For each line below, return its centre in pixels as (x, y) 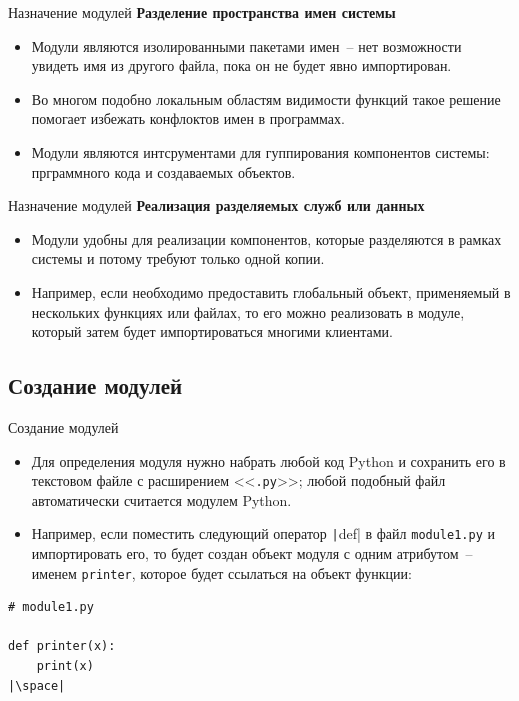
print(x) (65, 666)
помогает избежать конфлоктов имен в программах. (188, 118)
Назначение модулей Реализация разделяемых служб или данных (216, 205)
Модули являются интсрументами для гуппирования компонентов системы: (260, 151)
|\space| (37, 685)
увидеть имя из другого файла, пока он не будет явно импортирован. (241, 65)
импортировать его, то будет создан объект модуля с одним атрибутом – (252, 553)
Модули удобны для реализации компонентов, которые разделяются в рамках (266, 238)
